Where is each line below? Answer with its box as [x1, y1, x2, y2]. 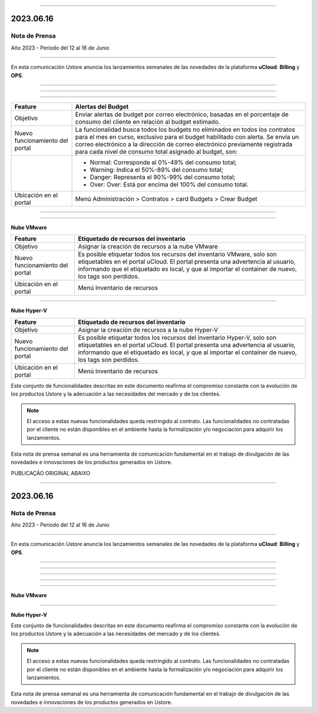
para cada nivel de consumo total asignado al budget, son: [75, 148, 238, 156]
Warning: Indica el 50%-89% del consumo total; [90, 165, 224, 174]
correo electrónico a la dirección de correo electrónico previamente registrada [75, 140, 293, 148]
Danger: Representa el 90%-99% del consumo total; [90, 173, 236, 181]
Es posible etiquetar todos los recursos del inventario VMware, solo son [78, 250, 277, 259]
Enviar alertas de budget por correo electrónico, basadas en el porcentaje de [75, 110, 289, 118]
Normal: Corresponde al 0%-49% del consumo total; [90, 158, 237, 166]
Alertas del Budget [75, 102, 129, 110]
